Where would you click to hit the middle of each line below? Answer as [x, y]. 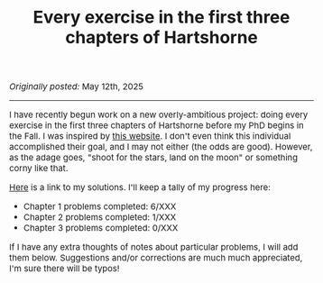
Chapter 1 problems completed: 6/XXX [100, 206]
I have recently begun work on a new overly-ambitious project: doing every [159, 115]
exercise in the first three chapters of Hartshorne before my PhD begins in [157, 125]
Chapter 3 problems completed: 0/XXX [101, 228]
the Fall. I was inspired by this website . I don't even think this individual [150, 136]
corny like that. [39, 168]
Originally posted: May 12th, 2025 [76, 87]
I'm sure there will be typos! [65, 268]
